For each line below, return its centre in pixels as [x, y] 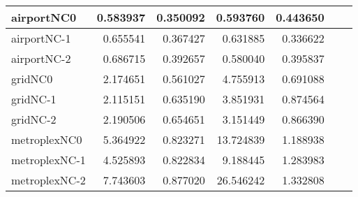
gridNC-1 [34, 99]
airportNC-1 [41, 38]
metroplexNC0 [47, 139]
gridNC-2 [34, 119]
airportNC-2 [41, 58]
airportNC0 [44, 17]
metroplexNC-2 [49, 180]
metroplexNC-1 [49, 160]
